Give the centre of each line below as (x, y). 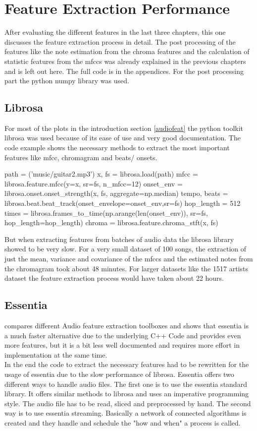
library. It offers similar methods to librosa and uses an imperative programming (127, 394)
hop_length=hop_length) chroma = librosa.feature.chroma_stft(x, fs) (111, 222)
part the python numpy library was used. (67, 81)
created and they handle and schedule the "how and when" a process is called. (123, 422)
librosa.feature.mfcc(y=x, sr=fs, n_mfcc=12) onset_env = (94, 183)
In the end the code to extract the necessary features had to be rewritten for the (127, 364)
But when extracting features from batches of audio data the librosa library (119, 239)
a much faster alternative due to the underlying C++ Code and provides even (123, 335)
